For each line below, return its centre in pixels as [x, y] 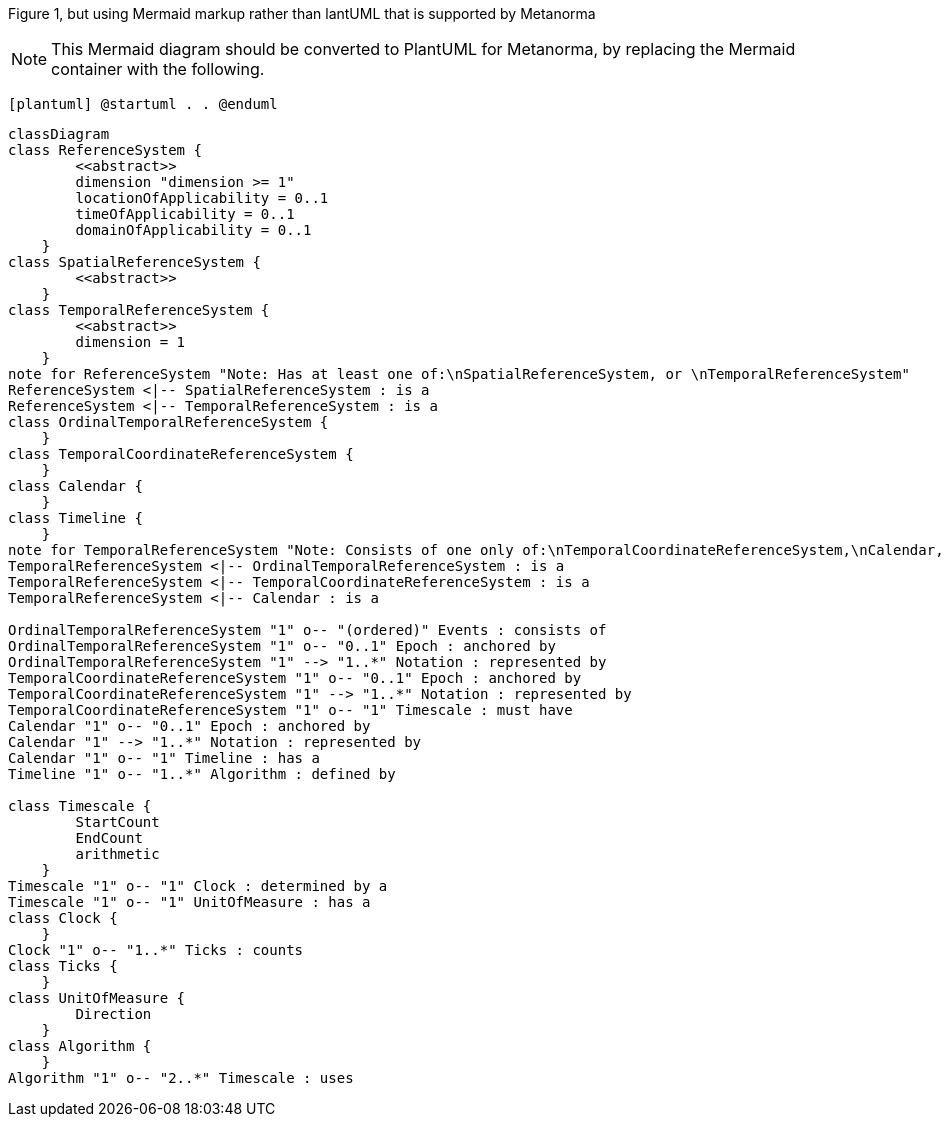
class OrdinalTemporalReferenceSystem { [168, 422]
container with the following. [158, 69]
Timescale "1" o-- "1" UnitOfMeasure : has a [189, 902]
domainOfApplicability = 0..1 [193, 230]
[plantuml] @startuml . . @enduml [143, 104]
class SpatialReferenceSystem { [134, 262]
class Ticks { [63, 966]
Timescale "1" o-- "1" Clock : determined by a [198, 886]
